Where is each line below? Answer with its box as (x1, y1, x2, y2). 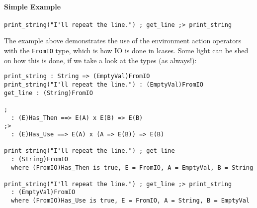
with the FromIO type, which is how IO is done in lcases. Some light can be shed (4, 45, 249, 56)
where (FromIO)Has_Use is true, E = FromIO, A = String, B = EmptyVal (11, 197, 250, 205)
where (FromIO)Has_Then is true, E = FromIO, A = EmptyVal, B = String (11, 164, 254, 171)
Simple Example (4, 1, 61, 11)
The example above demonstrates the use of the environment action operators (4, 35, 242, 46)
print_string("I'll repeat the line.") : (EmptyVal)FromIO (4, 81, 203, 88)
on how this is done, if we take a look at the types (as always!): (4, 55, 197, 65)
